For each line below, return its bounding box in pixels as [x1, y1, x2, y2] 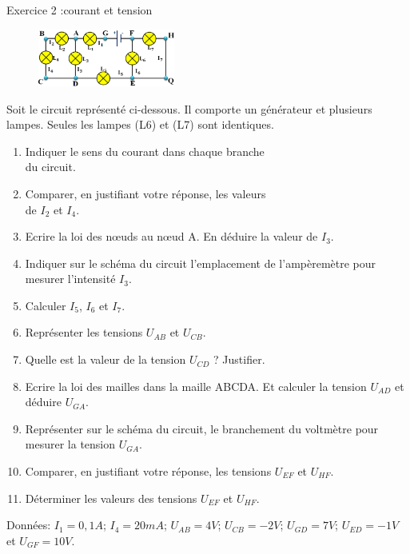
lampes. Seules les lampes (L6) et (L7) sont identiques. [6, 116, 274, 133]
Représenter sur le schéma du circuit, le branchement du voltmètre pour [25, 420, 379, 436]
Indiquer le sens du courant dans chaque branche [25, 142, 265, 159]
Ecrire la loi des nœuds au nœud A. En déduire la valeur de [25, 228, 318, 245]
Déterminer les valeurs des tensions [25, 489, 197, 506]
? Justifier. [213, 351, 265, 368]
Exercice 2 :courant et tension [6, 2, 153, 18]
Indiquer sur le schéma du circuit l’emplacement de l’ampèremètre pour [25, 254, 376, 271]
